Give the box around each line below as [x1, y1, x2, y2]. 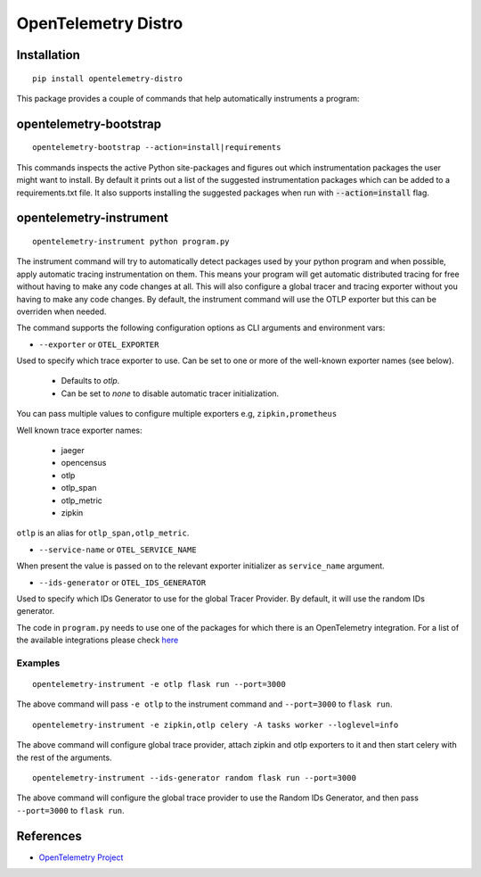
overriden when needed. [16, 306, 107, 317]
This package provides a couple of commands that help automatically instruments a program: [16, 93, 360, 103]
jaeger [61, 445, 85, 456]
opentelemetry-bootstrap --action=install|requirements [32, 143, 281, 153]
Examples [16, 657, 61, 669]
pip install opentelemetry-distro [32, 73, 183, 84]
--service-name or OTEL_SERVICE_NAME [38, 544, 197, 555]
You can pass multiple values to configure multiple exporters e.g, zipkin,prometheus [16, 409, 338, 419]
